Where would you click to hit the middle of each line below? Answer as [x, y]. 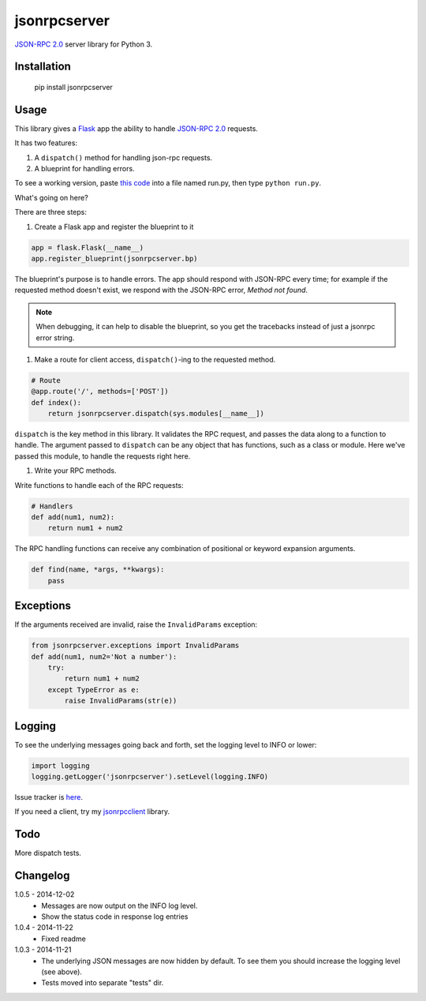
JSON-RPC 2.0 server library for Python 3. [84, 44]
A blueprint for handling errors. [84, 169]
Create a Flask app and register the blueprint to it [114, 227]
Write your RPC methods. [75, 471]
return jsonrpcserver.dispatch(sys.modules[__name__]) [156, 414]
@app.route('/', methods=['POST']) [100, 392]
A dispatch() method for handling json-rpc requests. [123, 157]
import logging [60, 765]
